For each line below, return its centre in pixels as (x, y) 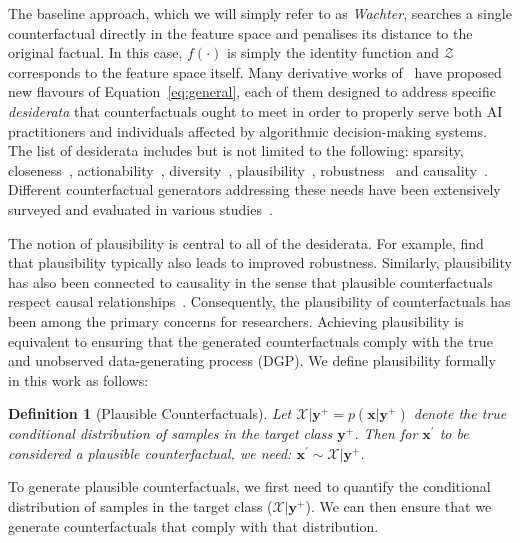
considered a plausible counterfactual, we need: (150, 452)
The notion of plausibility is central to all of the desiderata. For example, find (246, 242)
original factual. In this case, (95, 52)
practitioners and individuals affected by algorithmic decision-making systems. (247, 130)
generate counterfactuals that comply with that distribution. (193, 525)
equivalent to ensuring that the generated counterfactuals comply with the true (250, 340)
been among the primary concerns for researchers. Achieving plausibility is (236, 320)
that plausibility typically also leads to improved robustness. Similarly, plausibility (260, 262)
